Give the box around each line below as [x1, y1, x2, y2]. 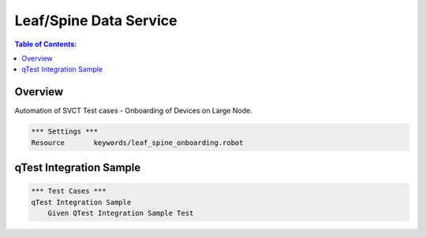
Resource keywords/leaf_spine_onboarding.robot [31, 138, 244, 147]
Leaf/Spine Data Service [14, 12, 177, 29]
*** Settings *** [31, 127, 99, 136]
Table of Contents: [14, 39, 77, 49]
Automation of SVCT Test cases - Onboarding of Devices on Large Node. [14, 106, 252, 116]
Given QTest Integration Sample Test [47, 209, 194, 217]
